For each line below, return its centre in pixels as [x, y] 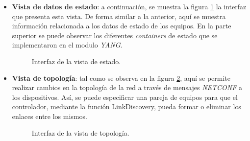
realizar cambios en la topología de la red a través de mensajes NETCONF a [127, 87]
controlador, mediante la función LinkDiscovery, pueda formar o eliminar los [126, 106]
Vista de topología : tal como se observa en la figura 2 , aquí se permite [121, 78]
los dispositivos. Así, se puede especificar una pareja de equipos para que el [125, 97]
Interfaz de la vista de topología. [80, 132]
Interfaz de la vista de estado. [76, 61]
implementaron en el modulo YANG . [67, 45]
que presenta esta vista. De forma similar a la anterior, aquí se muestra [119, 16]
